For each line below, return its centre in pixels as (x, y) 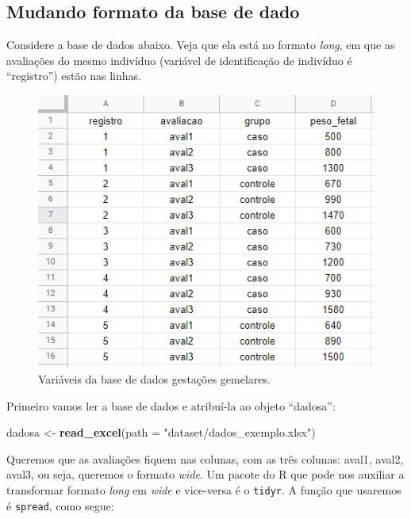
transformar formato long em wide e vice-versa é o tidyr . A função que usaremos (204, 490)
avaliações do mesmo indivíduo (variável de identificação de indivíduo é (179, 60)
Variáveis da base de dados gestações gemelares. (154, 379)
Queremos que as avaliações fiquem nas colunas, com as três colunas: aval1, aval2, (205, 458)
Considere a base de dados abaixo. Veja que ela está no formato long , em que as (201, 45)
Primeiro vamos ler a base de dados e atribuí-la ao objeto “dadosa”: (171, 405)
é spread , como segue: (60, 505)
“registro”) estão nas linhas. (74, 76)
